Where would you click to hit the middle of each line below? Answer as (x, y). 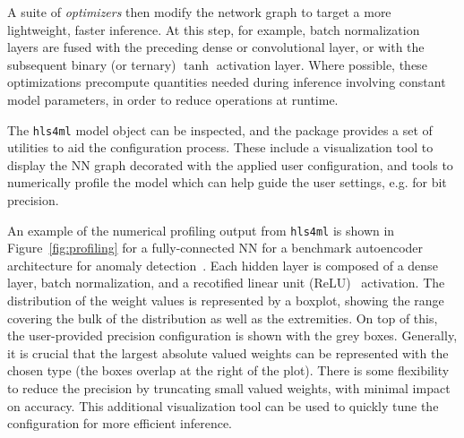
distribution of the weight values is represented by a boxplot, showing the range (226, 301)
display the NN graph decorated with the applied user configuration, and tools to (230, 164)
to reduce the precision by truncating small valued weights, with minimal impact (229, 388)
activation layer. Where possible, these (322, 64)
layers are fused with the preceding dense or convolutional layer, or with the (216, 47)
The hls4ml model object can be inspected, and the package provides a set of (220, 129)
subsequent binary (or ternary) (92, 64)
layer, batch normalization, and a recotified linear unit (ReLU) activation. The (226, 283)
